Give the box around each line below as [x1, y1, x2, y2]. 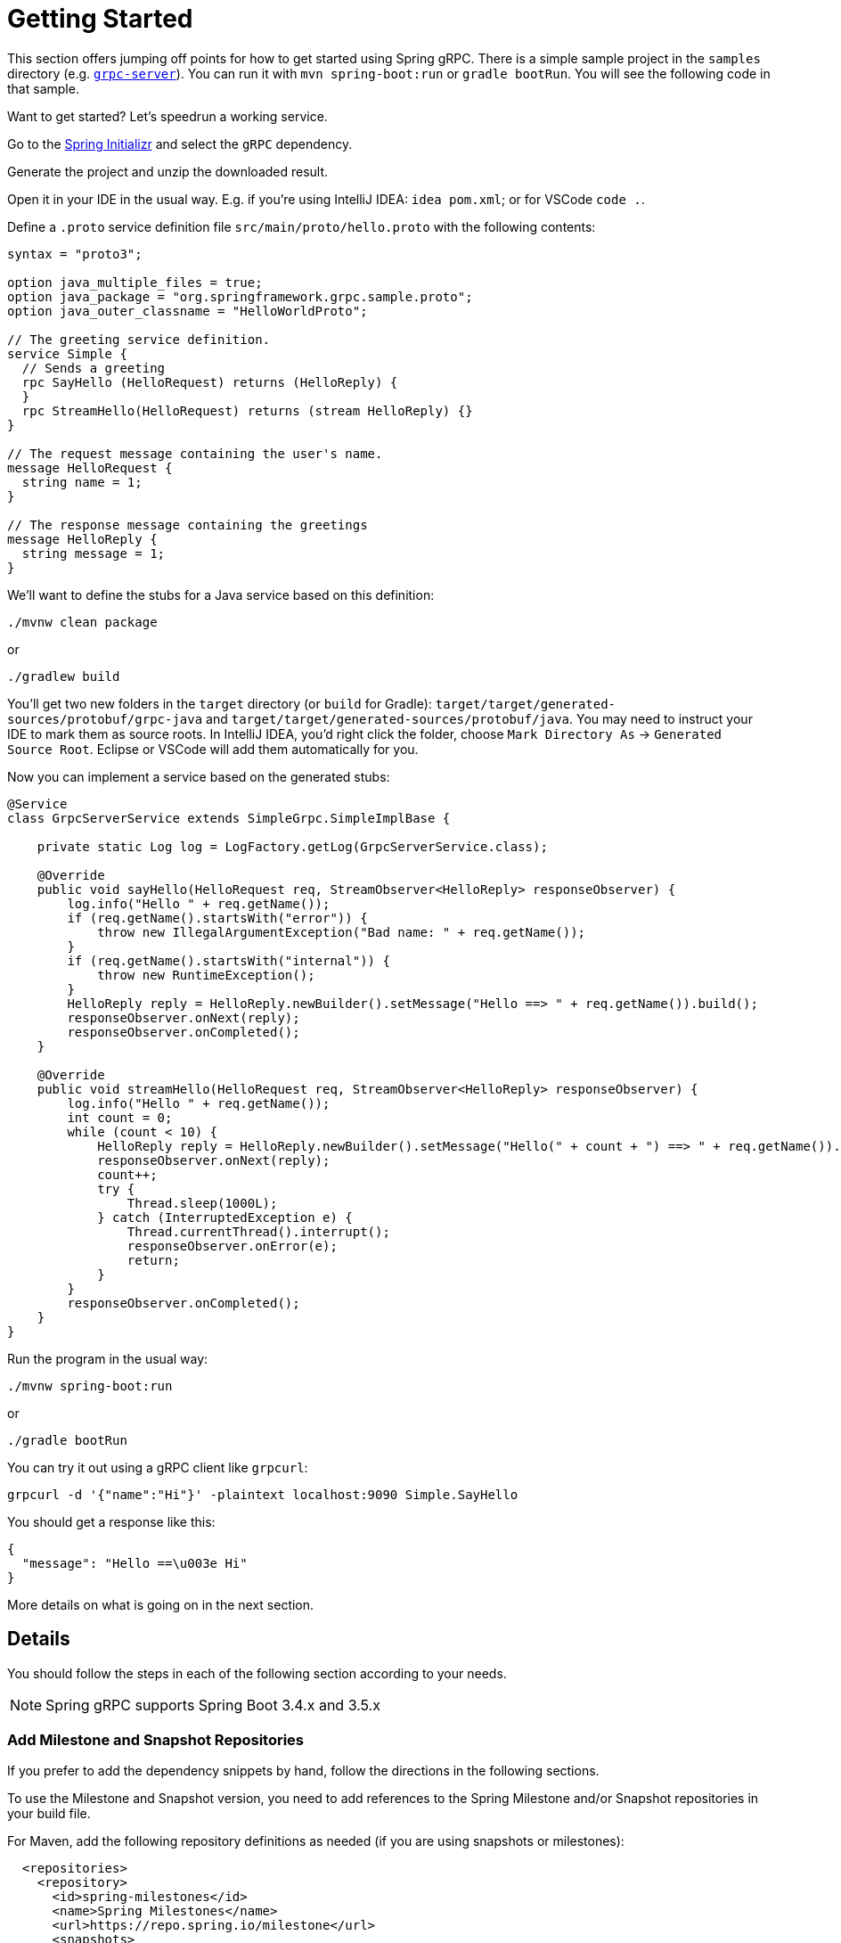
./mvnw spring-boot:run [7, 1378, 173, 1393]
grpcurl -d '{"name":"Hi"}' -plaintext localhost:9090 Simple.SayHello [7, 1487, 518, 1502]
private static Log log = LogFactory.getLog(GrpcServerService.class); [37, 839, 548, 854]
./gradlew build [7, 668, 120, 684]
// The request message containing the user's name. [7, 446, 383, 461]
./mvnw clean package [7, 614, 158, 629]
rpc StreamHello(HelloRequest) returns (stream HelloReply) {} [21, 403, 473, 418]
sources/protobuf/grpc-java [7, 711, 203, 726]
